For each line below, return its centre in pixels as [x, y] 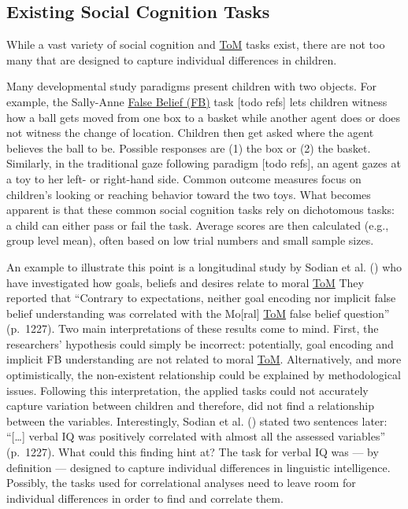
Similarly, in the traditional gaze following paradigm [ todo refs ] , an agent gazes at [204, 163]
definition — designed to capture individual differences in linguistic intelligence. [198, 467]
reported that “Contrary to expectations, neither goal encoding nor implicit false [201, 298]
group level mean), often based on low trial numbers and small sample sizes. [190, 240]
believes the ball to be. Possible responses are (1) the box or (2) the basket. [189, 148]
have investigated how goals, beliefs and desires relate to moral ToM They [185, 282]
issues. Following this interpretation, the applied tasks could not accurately [187, 390]
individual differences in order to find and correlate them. [145, 498]
